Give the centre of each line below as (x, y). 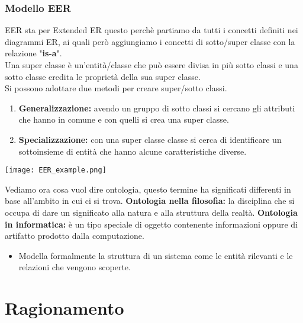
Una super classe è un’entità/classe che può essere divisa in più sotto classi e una (151, 65)
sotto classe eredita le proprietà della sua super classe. (103, 76)
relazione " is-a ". (33, 53)
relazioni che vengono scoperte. (75, 267)
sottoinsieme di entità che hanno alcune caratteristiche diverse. (133, 151)
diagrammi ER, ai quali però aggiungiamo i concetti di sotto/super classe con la (150, 41)
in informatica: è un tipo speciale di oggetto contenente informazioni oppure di (151, 224)
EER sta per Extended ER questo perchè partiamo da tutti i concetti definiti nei (151, 30)
